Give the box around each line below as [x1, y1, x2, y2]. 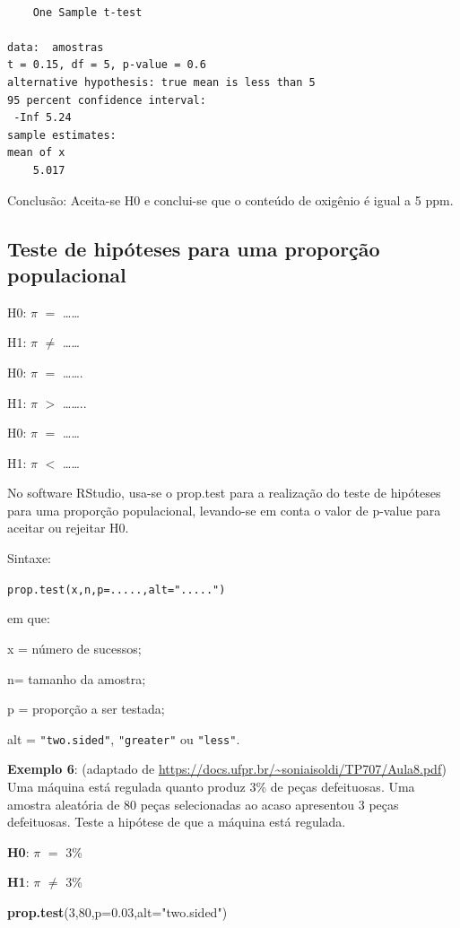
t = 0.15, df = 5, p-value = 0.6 [7, 58, 206, 72]
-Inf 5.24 [13, 111, 72, 125]
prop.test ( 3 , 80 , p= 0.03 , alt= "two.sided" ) [7, 902, 228, 921]
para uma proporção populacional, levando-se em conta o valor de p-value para [7, 500, 441, 519]
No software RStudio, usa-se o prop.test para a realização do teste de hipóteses [7, 483, 441, 502]
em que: [7, 609, 50, 628]
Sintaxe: [7, 549, 52, 568]
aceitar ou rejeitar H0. [7, 518, 129, 537]
